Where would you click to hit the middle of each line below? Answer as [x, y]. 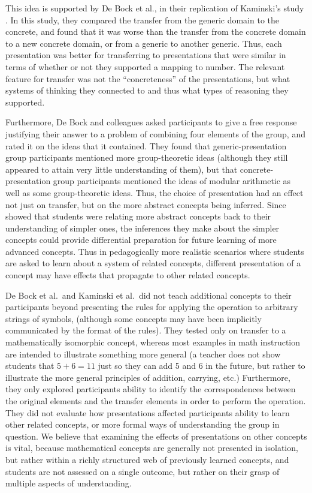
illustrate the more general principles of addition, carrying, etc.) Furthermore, [148, 377]
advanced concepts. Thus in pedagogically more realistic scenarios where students [155, 251]
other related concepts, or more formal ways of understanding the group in [143, 424]
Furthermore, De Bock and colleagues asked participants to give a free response [151, 122]
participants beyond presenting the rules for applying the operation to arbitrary [152, 307]
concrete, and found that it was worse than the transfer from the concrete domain [156, 31]
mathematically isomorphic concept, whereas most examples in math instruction [153, 342]
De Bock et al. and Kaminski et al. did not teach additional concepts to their [149, 295]
